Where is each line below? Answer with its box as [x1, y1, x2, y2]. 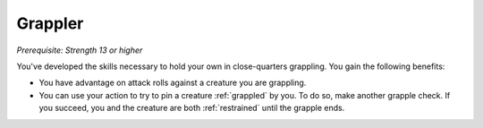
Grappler [16, 13, 84, 33]
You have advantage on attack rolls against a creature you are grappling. [38, 77, 307, 89]
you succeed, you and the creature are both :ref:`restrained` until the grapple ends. [38, 103, 345, 114]
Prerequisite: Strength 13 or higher [16, 45, 143, 55]
